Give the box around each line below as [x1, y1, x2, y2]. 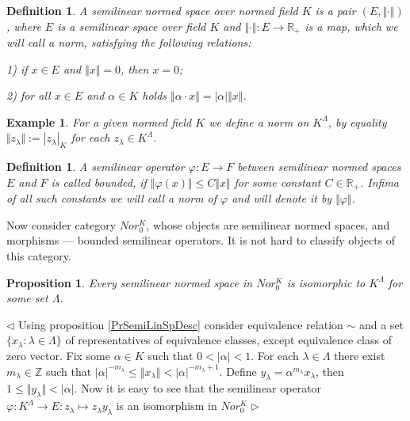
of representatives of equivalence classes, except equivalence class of [65, 332, 392, 348]
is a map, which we [305, 17, 398, 34]
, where [6, 17, 41, 34]
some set [6, 290, 48, 306]
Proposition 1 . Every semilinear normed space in [6, 274, 253, 290]
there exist [334, 347, 385, 364]
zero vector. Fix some [6, 347, 110, 364]
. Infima [359, 173, 400, 190]
